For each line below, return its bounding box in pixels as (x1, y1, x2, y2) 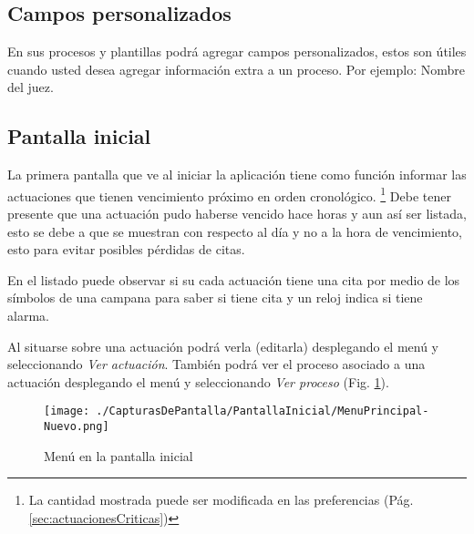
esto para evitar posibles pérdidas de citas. (7, 240, 245, 259)
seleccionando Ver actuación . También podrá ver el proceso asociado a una (7, 354, 426, 374)
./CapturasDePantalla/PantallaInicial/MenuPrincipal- (96, 405, 429, 418)
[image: (44, 405, 90, 418)
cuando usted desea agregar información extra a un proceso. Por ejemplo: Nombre (7, 59, 465, 78)
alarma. (7, 306, 49, 324)
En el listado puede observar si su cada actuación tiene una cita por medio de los (7, 270, 460, 289)
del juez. (7, 77, 54, 97)
